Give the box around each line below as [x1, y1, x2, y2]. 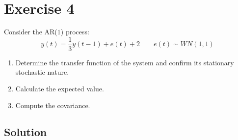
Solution [4, 124, 47, 139]
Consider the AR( [4, 27, 57, 37]
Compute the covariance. [15, 100, 90, 110]
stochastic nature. [15, 67, 69, 77]
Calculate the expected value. [15, 83, 104, 93]
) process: [60, 27, 89, 37]
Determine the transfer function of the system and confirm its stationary [15, 57, 234, 67]
